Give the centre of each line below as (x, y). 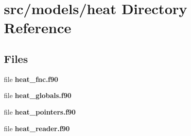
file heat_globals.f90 (38, 95)
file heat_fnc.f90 (31, 79)
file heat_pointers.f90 (40, 111)
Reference (38, 28)
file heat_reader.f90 (37, 128)
